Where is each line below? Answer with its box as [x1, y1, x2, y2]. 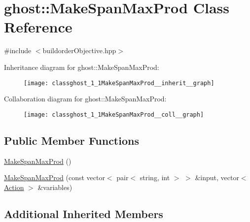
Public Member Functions [4, 132, 139, 148]
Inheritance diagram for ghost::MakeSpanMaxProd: [4, 62, 159, 72]
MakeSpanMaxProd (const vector [4, 172, 105, 183]
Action [4, 182, 24, 192]
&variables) [37, 182, 72, 192]
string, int [140, 172, 170, 183]
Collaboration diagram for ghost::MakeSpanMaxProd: [4, 94, 167, 104]
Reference [4, 17, 72, 37]
